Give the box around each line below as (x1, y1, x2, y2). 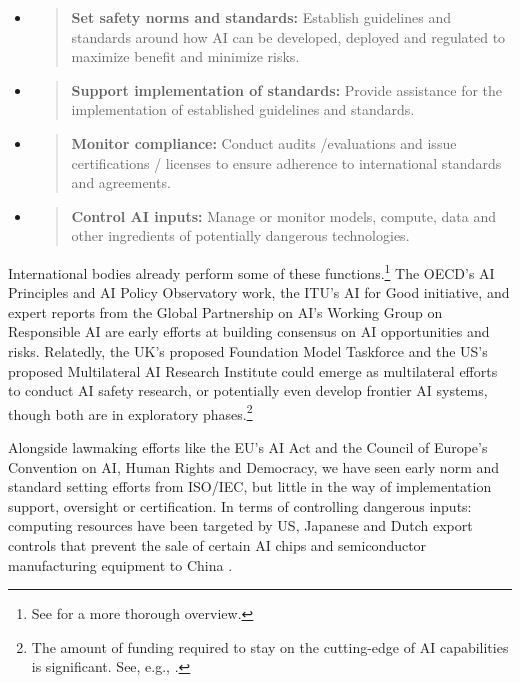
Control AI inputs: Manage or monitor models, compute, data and (71, 205, 496, 226)
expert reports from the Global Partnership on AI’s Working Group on (8, 301, 443, 322)
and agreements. (71, 172, 171, 193)
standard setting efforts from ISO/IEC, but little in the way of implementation (8, 476, 492, 497)
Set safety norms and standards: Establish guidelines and (71, 7, 451, 27)
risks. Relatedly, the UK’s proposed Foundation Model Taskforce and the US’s (8, 340, 488, 361)
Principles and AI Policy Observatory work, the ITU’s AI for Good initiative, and (8, 282, 510, 303)
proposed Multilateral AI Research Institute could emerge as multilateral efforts (8, 360, 498, 381)
